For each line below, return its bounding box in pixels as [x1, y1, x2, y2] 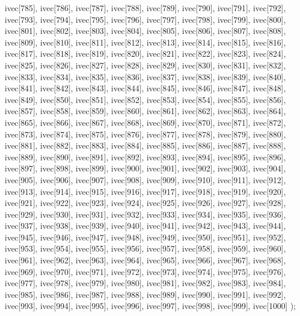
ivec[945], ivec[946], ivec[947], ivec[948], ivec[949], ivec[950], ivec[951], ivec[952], [5, 231, 286, 243]
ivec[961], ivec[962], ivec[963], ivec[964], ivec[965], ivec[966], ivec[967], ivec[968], [5, 254, 286, 266]
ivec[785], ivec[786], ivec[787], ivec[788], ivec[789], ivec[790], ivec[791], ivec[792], [5, 2, 286, 13]
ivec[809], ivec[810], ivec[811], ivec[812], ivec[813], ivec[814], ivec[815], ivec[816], [5, 36, 286, 48]
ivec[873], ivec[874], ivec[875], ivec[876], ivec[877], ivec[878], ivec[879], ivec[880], [5, 128, 286, 140]
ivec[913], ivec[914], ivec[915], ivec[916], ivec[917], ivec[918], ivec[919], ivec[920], [5, 185, 286, 197]
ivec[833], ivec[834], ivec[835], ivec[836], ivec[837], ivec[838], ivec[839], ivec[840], [5, 70, 286, 83]
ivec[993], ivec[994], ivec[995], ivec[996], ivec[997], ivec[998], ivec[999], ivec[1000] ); [5, 300, 296, 312]
